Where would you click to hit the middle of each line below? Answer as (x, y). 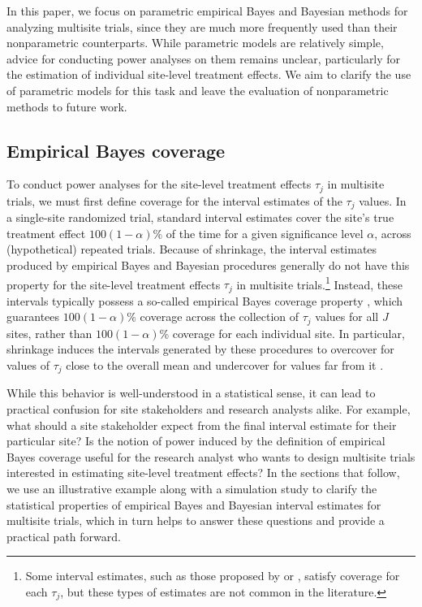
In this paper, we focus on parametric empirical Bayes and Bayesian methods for (207, 11)
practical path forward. (64, 536)
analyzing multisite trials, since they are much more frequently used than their (202, 26)
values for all (347, 317)
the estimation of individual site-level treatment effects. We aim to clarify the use (209, 74)
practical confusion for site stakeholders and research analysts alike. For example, (209, 409)
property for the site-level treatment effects (114, 284)
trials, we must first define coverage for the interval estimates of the (174, 200)
